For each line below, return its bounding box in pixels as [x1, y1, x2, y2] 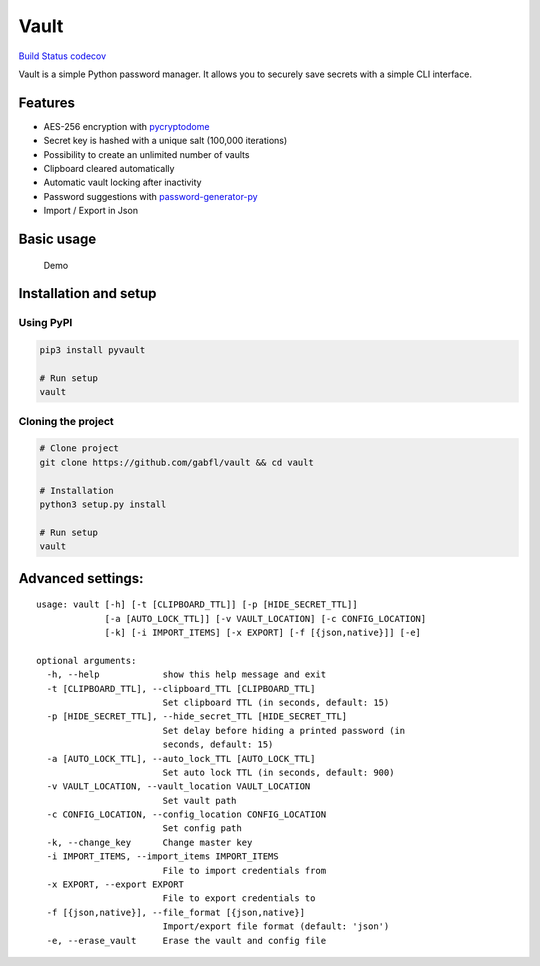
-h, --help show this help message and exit [46, 669, 327, 680]
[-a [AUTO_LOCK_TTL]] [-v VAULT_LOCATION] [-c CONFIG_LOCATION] [104, 613, 427, 624]
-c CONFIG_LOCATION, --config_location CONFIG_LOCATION [46, 809, 327, 820]
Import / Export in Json [43, 205, 139, 217]
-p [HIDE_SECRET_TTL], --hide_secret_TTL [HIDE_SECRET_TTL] [46, 711, 348, 722]
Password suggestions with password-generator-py [43, 190, 259, 202]
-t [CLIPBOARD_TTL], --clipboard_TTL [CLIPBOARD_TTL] [46, 683, 316, 694]
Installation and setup [18, 285, 157, 302]
